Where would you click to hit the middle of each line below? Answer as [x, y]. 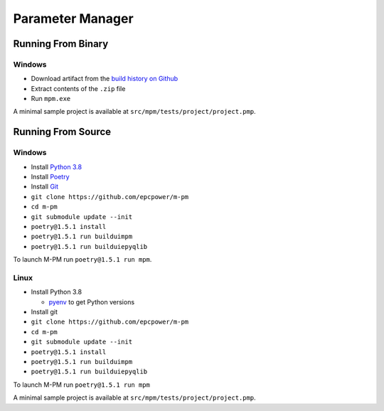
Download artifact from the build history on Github [105, 79]
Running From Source [62, 132]
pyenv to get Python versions [92, 301]
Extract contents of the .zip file [78, 88]
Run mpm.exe [51, 99]
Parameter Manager [74, 18]
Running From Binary [61, 44]
